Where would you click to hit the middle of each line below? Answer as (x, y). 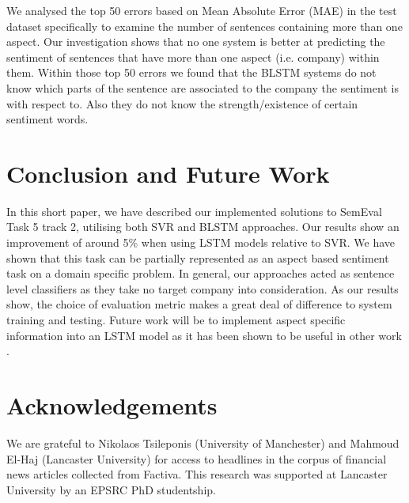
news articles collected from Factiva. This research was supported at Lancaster (197, 474)
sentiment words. (47, 119)
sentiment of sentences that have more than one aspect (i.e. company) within (193, 57)
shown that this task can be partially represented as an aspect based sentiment (198, 257)
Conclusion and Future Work (168, 173)
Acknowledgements (112, 405)
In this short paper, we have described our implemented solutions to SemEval (194, 211)
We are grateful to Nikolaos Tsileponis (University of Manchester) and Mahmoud (203, 442)
